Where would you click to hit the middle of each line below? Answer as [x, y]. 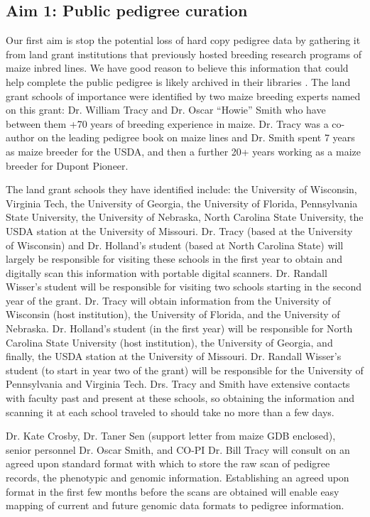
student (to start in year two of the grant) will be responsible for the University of [185, 370]
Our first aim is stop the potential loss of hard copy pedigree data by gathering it [183, 40]
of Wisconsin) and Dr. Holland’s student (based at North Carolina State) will [175, 245]
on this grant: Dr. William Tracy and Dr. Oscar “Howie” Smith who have [166, 110]
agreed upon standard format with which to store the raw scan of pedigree [168, 463]
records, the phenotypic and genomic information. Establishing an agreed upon [178, 478]
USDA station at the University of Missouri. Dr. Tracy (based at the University [179, 230]
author [20, 137]
